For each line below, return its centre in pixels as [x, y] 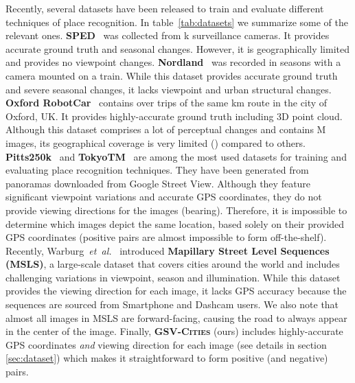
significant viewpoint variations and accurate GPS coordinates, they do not [164, 197]
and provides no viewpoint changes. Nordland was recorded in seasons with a [173, 62]
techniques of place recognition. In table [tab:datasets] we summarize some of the [177, 22]
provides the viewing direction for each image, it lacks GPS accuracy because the [176, 291]
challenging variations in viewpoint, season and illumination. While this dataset [173, 277]
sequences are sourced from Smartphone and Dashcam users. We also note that [172, 304]
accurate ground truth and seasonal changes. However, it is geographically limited [178, 48]
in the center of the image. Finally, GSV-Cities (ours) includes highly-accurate [174, 331]
